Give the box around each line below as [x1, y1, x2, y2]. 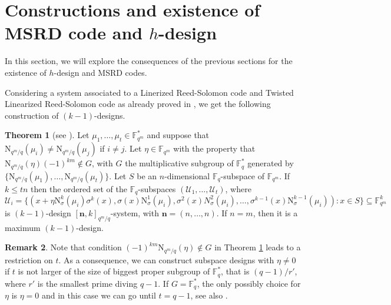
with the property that [173, 142, 256, 155]
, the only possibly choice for [197, 277, 301, 289]
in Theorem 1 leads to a [214, 241, 301, 253]
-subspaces [138, 182, 176, 195]
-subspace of [220, 169, 265, 182]
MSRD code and [5, 21, 143, 45]
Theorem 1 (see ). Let [5, 129, 90, 141]
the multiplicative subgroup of [125, 157, 234, 169]
